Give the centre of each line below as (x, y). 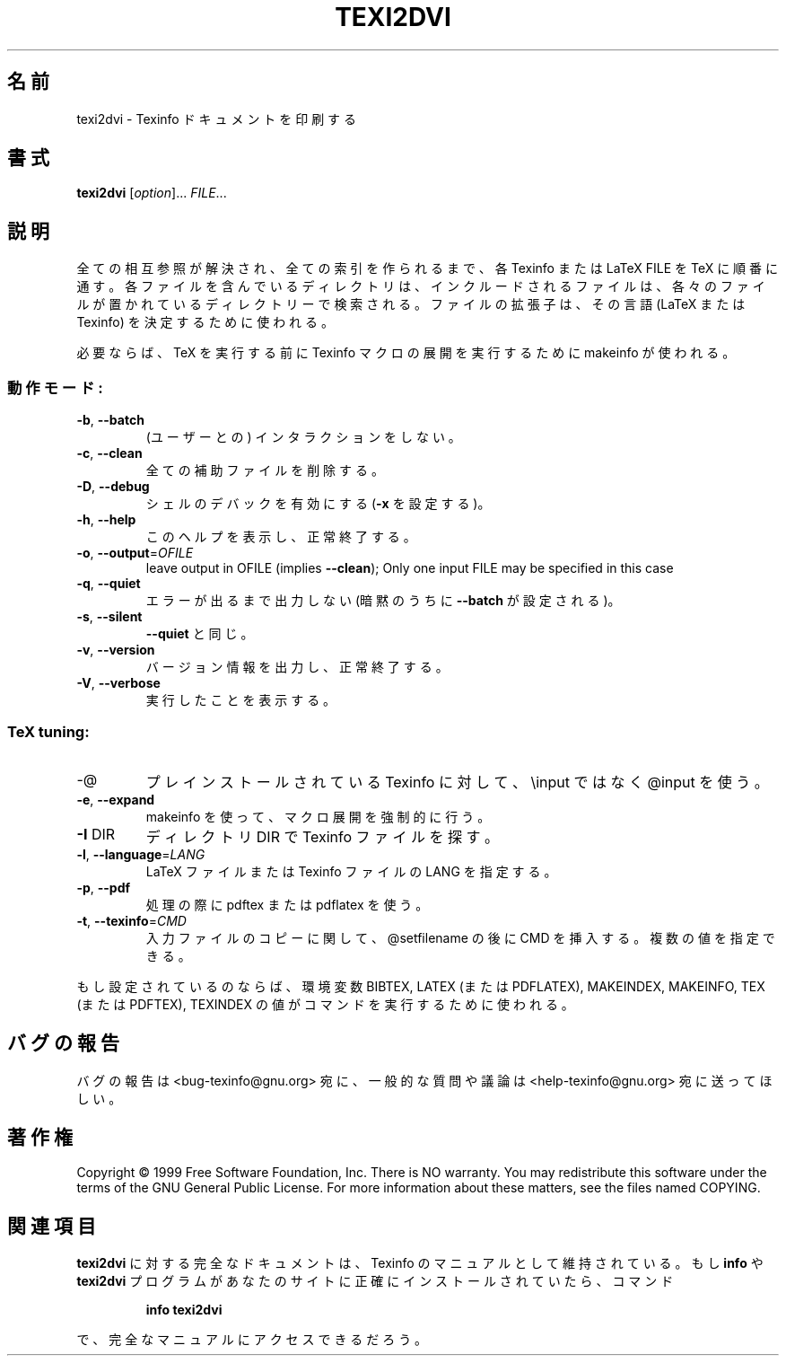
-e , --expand (116, 799)
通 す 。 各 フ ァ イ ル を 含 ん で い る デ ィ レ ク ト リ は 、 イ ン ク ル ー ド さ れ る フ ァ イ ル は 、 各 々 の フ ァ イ (421, 286)
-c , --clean (109, 453)
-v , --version (116, 650)
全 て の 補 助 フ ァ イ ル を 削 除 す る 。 (265, 470)
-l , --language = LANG (141, 854)
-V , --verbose (118, 683)
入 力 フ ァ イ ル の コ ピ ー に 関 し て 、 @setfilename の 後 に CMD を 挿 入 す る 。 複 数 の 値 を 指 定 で (460, 937)
